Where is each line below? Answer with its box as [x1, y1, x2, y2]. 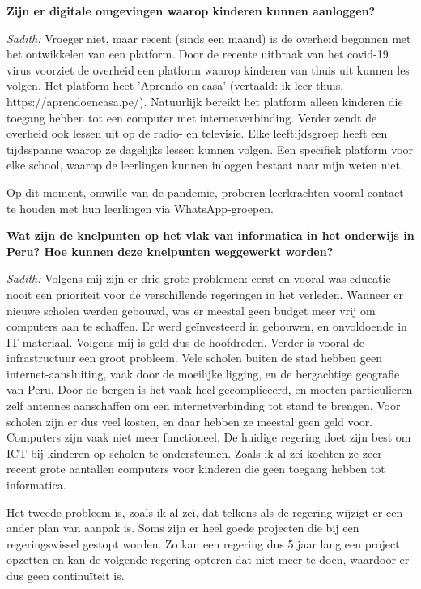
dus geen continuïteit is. [6, 567, 125, 583]
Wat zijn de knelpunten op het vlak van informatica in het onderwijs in [6, 227, 415, 244]
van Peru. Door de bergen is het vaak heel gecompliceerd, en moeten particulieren [6, 381, 413, 398]
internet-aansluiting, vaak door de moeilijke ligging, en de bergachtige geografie [6, 365, 400, 382]
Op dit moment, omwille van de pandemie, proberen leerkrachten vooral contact [6, 183, 404, 200]
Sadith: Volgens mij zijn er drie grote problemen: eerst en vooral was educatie [6, 270, 391, 287]
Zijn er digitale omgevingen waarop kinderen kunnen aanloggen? [6, 2, 376, 19]
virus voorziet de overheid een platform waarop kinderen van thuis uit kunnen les [6, 61, 410, 78]
